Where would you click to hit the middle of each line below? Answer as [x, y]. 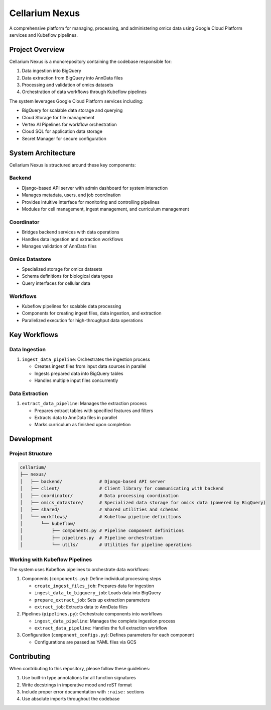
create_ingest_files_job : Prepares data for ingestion [94, 586]
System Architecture [42, 153]
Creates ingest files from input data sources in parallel [90, 366]
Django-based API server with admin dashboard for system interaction [95, 188]
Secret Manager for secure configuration [64, 138]
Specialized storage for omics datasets [62, 269]
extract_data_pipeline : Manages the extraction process [84, 404]
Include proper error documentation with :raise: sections [83, 691]
